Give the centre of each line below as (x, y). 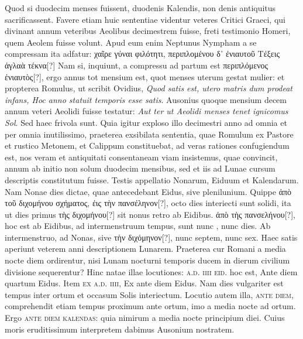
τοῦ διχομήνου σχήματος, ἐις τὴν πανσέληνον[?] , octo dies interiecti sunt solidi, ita (148, 203)
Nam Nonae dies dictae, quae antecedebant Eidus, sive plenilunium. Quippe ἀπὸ (148, 191)
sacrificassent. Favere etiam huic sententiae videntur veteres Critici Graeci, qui (145, 19)
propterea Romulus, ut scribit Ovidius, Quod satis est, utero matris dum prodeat (149, 88)
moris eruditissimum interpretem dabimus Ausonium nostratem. (120, 329)
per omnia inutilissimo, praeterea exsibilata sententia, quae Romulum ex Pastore (149, 134)
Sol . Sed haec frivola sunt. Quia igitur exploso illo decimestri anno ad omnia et (146, 122)
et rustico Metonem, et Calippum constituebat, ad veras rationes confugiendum (147, 145)
